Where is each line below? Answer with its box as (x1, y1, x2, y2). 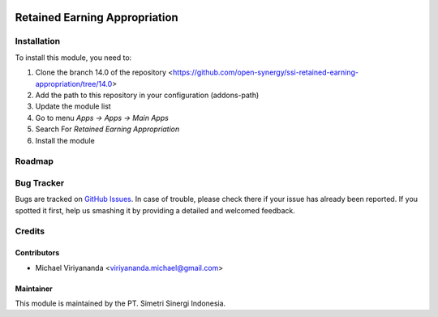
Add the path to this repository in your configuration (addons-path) (35, 90, 260, 100)
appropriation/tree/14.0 (35, 79, 113, 88)
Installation (15, 36, 61, 47)
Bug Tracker (15, 177, 65, 188)
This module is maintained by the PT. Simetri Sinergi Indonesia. (15, 298, 226, 308)
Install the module (35, 135, 95, 145)
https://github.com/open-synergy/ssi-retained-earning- (173, 67, 359, 77)
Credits (15, 225, 45, 237)
